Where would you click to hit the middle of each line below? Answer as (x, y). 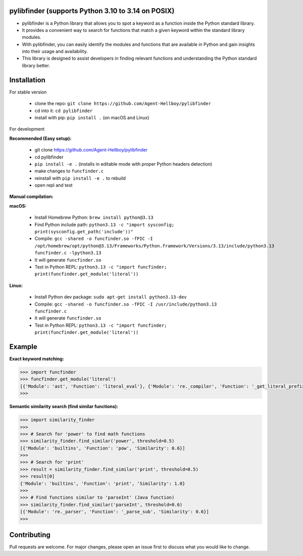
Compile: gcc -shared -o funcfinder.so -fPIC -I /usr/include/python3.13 (126, 304)
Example (23, 347)
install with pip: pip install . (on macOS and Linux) (92, 117)
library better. (36, 65)
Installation (27, 80)
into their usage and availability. (55, 52)
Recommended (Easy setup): (40, 138)
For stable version (28, 92)
